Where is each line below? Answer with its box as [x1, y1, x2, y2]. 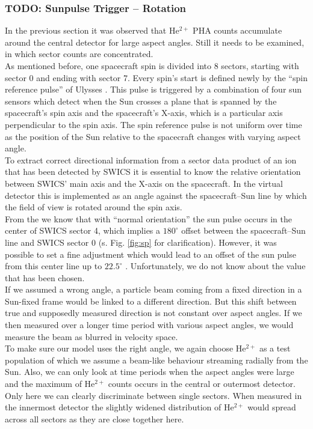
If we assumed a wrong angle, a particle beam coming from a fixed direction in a [5, 283, 302, 296]
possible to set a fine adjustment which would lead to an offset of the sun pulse [5, 248, 296, 260]
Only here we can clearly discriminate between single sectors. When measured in [5, 389, 302, 401]
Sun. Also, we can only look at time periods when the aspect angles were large [5, 365, 294, 378]
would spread [247, 401, 296, 413]
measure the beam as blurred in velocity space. [5, 330, 178, 342]
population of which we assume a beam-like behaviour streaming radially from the [5, 353, 308, 366]
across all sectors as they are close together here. [5, 412, 184, 425]
